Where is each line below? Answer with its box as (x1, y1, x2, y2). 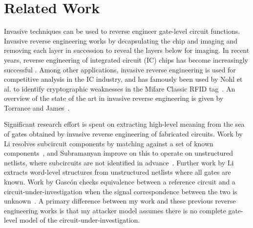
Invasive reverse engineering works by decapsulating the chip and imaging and (4, 35, 238, 46)
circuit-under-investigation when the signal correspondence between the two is (4, 186, 237, 196)
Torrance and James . (4, 102, 70, 113)
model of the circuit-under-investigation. (19, 215, 140, 225)
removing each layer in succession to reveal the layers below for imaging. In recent (4, 45, 250, 55)
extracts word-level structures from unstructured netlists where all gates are (4, 167, 231, 177)
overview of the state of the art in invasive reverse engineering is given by (4, 93, 224, 103)
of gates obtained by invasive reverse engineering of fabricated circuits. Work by (4, 129, 243, 139)
